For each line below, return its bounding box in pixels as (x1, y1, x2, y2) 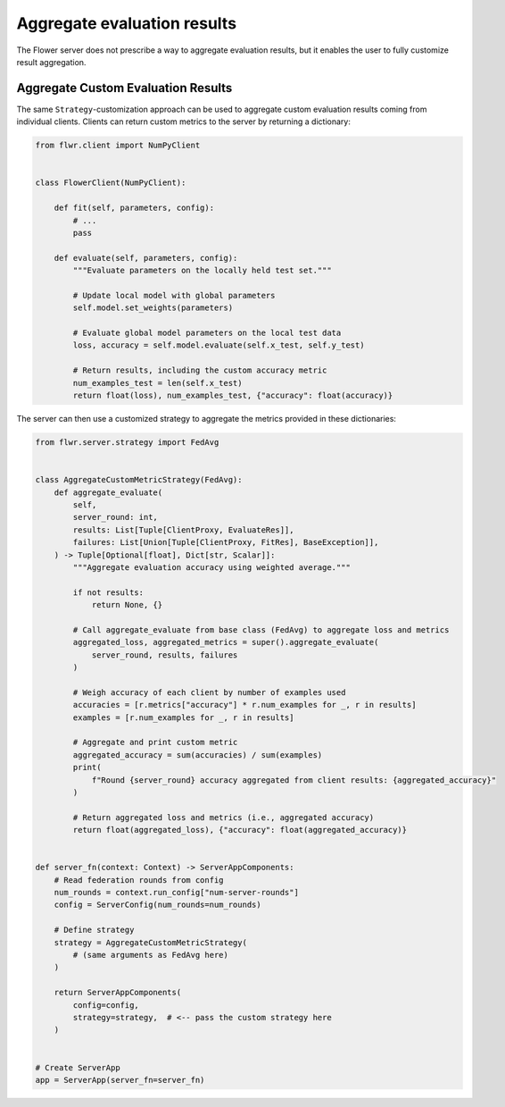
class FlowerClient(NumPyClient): (35, 178, 186, 188)
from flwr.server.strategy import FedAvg (35, 438, 219, 447)
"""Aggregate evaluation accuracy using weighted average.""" (72, 562, 352, 572)
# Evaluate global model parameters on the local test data (72, 328, 342, 339)
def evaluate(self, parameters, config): (54, 253, 238, 263)
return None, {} (91, 600, 163, 610)
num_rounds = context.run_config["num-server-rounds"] (54, 887, 299, 898)
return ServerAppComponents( (54, 987, 182, 998)
